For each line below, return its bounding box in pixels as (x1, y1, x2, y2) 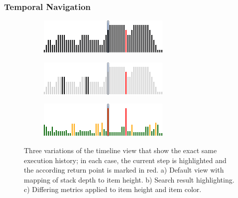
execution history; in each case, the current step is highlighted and (24, 155, 227, 165)
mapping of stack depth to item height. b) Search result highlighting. (24, 174, 235, 185)
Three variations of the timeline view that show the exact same (24, 145, 217, 155)
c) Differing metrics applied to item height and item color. (24, 184, 202, 195)
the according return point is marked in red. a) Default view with (24, 165, 224, 175)
